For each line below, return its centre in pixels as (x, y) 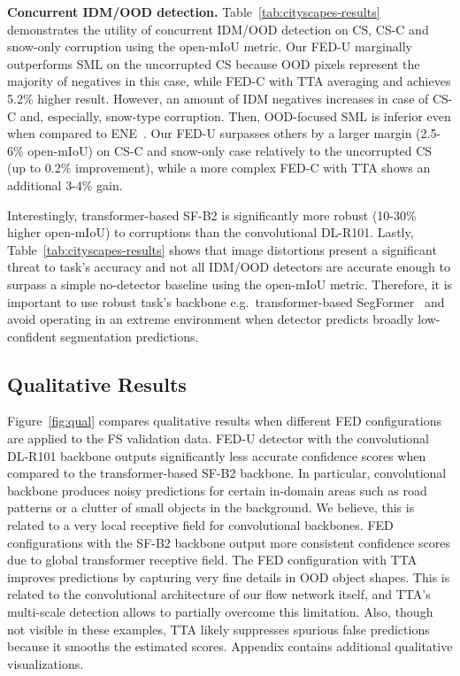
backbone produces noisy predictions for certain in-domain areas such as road (217, 490)
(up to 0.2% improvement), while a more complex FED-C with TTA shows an (219, 168)
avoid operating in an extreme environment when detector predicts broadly (211, 319)
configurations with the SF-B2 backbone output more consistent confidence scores (229, 542)
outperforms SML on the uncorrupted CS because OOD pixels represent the (214, 63)
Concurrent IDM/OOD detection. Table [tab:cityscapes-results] (194, 12)
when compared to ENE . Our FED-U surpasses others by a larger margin (210, 133)
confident (32, 336)
